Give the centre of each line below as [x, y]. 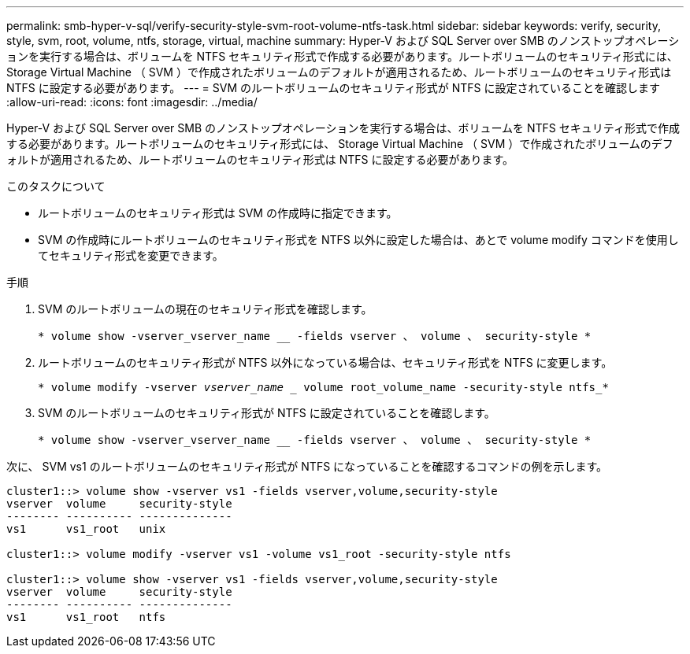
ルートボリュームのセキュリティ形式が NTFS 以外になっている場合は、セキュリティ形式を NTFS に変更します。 [325, 362]
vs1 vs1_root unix [86, 529]
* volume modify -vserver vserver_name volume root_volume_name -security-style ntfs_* [323, 387]
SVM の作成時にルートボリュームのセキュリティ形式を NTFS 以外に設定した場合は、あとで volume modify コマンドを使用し [358, 240]
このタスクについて [56, 186]
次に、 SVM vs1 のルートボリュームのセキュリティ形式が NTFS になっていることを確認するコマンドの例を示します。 [307, 466]
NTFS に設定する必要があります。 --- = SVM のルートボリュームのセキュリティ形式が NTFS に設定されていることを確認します [334, 88]
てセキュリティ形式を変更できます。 [131, 255]
